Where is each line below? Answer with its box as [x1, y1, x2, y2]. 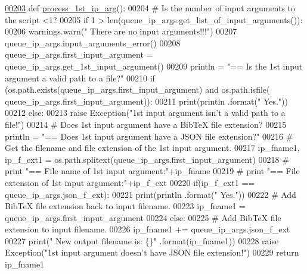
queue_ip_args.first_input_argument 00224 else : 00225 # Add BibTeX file [5, 211, 281, 223]
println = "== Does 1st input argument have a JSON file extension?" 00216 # [5, 130, 293, 142]
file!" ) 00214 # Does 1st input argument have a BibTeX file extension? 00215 [5, 118, 287, 130]
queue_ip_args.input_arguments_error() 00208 [5, 36, 181, 49]
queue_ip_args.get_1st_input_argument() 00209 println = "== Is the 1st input [5, 59, 303, 72]
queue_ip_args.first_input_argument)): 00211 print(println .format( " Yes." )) [5, 95, 289, 107]
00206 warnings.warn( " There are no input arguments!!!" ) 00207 [5, 25, 237, 37]
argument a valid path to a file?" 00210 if [5, 71, 155, 84]
